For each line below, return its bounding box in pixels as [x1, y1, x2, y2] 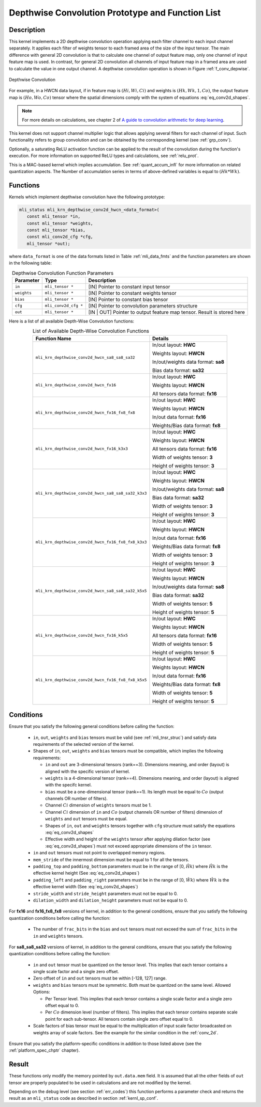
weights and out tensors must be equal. [45, 816, 128, 822]
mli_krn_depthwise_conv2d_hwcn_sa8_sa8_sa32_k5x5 [35, 588, 147, 594]
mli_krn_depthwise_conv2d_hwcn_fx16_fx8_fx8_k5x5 [35, 677, 147, 683]
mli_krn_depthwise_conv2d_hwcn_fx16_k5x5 [35, 633, 128, 638]
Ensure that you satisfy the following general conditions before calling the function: [9, 723, 174, 729]
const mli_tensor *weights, [27, 221, 94, 226]
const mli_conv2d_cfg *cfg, [27, 234, 94, 240]
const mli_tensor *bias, [27, 227, 86, 233]
